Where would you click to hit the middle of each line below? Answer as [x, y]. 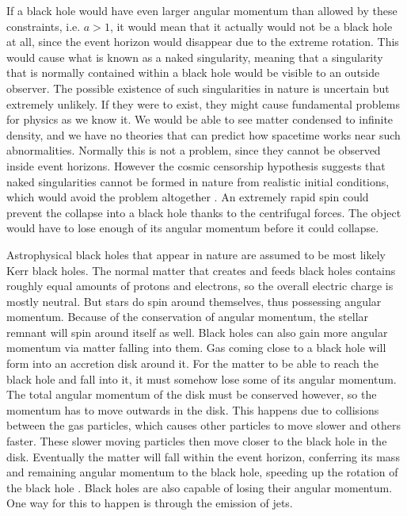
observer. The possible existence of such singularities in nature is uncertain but [198, 88]
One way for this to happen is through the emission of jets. [150, 503]
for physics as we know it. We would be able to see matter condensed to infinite [200, 119]
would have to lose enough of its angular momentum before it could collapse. [193, 228]
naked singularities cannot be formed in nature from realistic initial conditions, [198, 181]
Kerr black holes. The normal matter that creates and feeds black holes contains [201, 270]
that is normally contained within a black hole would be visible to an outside [193, 73]
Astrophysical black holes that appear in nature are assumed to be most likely [196, 254]
